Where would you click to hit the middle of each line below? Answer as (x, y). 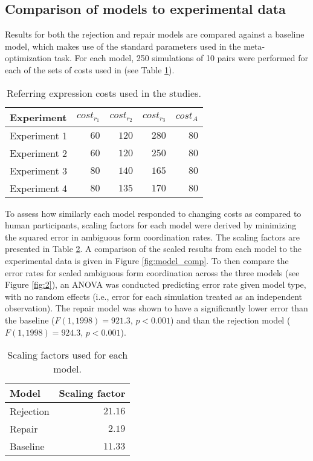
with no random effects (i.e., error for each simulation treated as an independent (154, 296)
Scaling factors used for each (68, 355)
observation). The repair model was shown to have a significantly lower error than (156, 308)
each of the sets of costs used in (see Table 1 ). (90, 69)
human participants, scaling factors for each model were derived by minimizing (151, 225)
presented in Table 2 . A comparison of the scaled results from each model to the (153, 249)
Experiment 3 (38, 170)
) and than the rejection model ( (230, 320)
